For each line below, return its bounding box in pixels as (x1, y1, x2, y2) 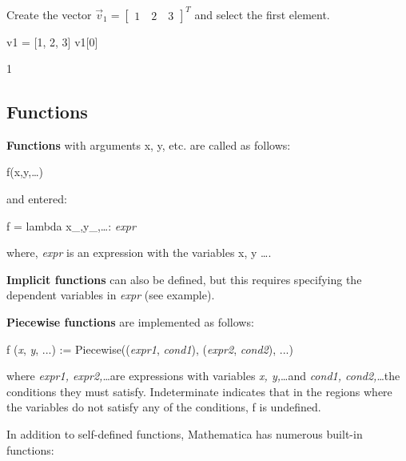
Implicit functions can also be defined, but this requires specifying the (6, 271, 362, 287)
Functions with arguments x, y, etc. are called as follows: (6, 136, 291, 153)
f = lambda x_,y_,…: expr (6, 217, 136, 234)
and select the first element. (194, 6, 330, 22)
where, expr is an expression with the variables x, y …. (6, 244, 272, 261)
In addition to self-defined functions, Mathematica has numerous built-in (6, 426, 363, 443)
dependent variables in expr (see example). (6, 287, 215, 303)
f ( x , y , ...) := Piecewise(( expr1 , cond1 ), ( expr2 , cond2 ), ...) (6, 340, 293, 357)
